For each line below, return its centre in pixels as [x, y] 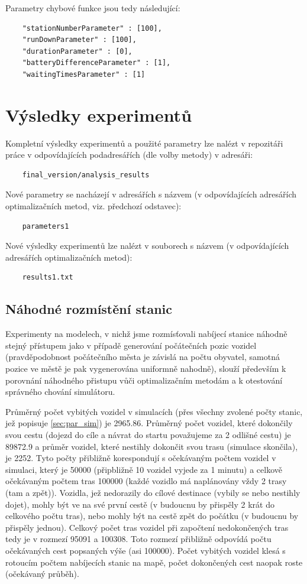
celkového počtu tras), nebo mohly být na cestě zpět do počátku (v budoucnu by [152, 516]
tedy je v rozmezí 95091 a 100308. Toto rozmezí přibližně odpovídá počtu [138, 539]
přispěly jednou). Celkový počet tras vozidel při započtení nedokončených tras [147, 527]
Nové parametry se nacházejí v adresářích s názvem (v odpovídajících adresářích [151, 194]
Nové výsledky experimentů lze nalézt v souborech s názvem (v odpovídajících [147, 246]
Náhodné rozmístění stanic [89, 309]
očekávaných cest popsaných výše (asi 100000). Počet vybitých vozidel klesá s [146, 550]
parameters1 [46, 226]
